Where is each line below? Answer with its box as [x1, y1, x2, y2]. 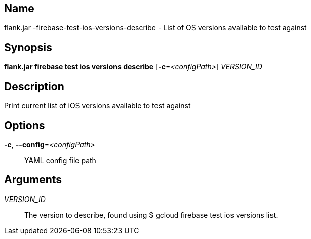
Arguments [4, 173, 62, 186]
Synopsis [4, 41, 52, 54]
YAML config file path [24, 155, 96, 165]
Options [4, 118, 45, 132]
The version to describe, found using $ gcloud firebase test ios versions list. [24, 210, 278, 219]
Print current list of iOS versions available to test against [4, 101, 191, 110]
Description [4, 79, 64, 93]
